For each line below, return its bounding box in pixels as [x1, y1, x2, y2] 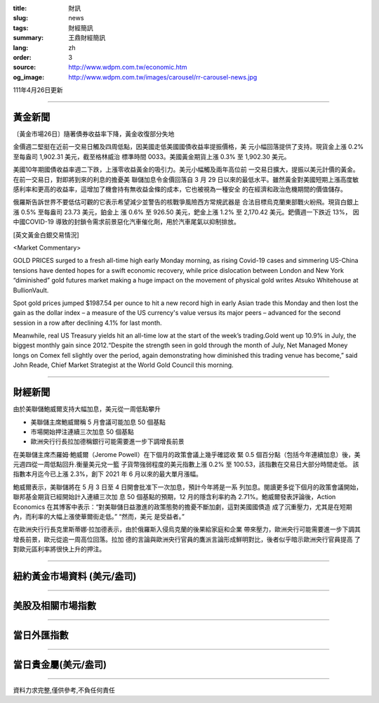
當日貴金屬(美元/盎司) [13, 659, 107, 671]
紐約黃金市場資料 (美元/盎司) [13, 570, 137, 583]
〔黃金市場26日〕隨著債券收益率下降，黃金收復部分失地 [13, 130, 175, 138]
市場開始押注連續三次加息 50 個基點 [30, 427, 135, 436]
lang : [13, 43, 29, 52]
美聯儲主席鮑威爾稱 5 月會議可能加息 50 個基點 [30, 418, 166, 426]
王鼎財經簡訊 [68, 34, 105, 42]
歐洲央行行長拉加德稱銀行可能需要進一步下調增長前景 [30, 437, 185, 446]
